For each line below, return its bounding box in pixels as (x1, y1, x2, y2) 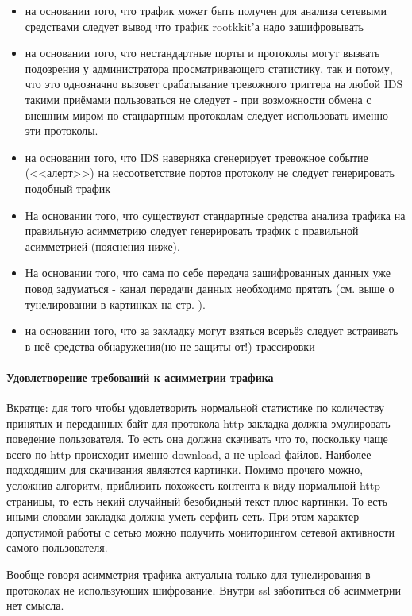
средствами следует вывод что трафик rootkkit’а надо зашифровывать (25, 17, 364, 34)
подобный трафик (25, 179, 111, 196)
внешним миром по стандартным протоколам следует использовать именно (25, 106, 388, 123)
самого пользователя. (6, 539, 108, 556)
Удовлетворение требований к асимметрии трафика (6, 368, 274, 385)
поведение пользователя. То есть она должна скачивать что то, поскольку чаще (6, 430, 388, 447)
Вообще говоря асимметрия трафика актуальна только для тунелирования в (6, 566, 371, 583)
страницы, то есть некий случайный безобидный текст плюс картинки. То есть (6, 492, 388, 509)
